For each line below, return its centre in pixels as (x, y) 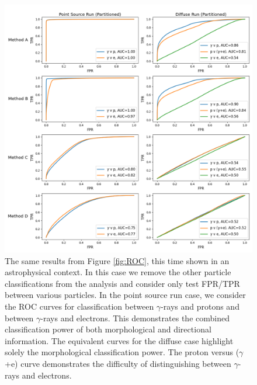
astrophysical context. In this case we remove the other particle (118, 272)
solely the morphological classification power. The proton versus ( (122, 352)
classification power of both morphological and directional (108, 329)
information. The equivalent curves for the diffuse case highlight (119, 340)
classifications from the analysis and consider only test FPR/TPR (122, 283)
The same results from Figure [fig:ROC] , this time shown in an (117, 260)
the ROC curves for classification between (79, 306)
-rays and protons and (200, 306)
